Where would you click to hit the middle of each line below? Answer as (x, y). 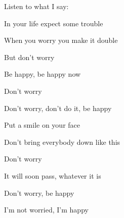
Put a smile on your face (42, 125)
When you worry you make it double (61, 40)
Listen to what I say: (36, 6)
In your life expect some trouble (54, 23)
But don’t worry (29, 57)
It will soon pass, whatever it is (53, 175)
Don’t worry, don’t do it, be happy (58, 108)
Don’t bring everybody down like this (62, 142)
